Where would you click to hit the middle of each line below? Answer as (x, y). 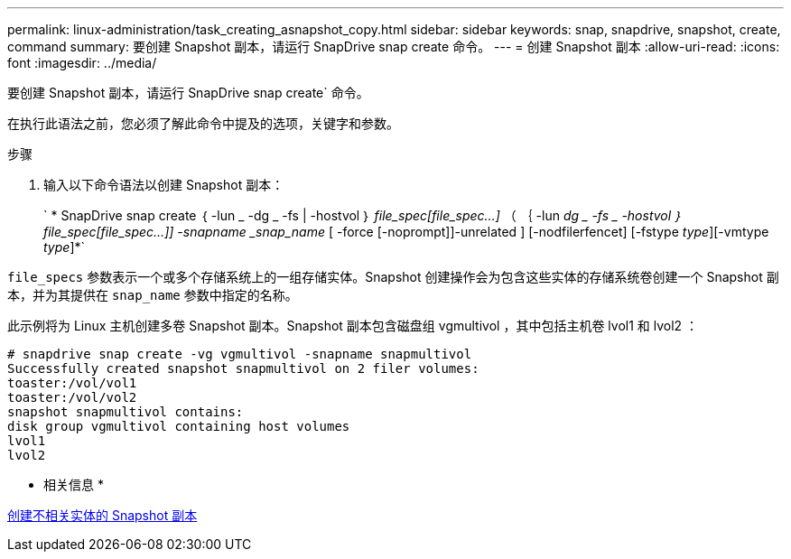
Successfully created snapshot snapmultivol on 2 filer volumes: (243, 368)
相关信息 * (74, 484)
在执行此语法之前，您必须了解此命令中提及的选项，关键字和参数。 (203, 123)
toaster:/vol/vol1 (72, 383)
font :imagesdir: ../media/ (82, 63)
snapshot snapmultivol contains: (126, 412)
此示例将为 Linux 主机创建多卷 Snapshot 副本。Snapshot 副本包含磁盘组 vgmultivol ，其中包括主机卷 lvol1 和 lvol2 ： (353, 326)
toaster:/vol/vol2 (72, 397)
